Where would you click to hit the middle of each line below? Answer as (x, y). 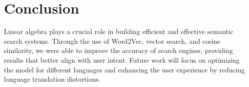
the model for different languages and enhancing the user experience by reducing (124, 69)
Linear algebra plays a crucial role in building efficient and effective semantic (119, 31)
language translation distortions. (52, 79)
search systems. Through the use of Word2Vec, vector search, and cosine (112, 41)
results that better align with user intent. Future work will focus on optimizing (122, 60)
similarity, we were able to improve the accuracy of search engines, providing (119, 50)
